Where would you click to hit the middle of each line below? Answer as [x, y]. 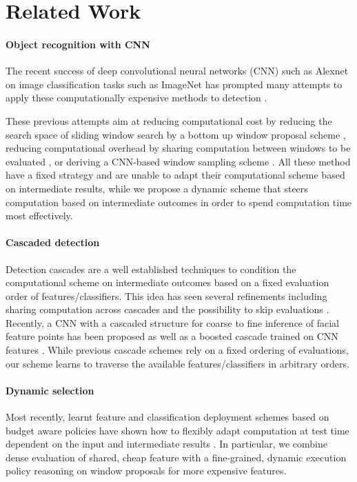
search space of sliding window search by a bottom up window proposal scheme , [176, 134]
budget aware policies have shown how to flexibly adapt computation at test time [177, 430]
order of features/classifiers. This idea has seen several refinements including [166, 295]
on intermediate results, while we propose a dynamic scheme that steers [157, 188]
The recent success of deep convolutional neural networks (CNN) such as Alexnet [177, 71]
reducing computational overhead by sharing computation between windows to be [178, 148]
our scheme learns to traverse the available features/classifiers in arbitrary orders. [177, 363]
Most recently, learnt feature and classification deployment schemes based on [167, 417]
